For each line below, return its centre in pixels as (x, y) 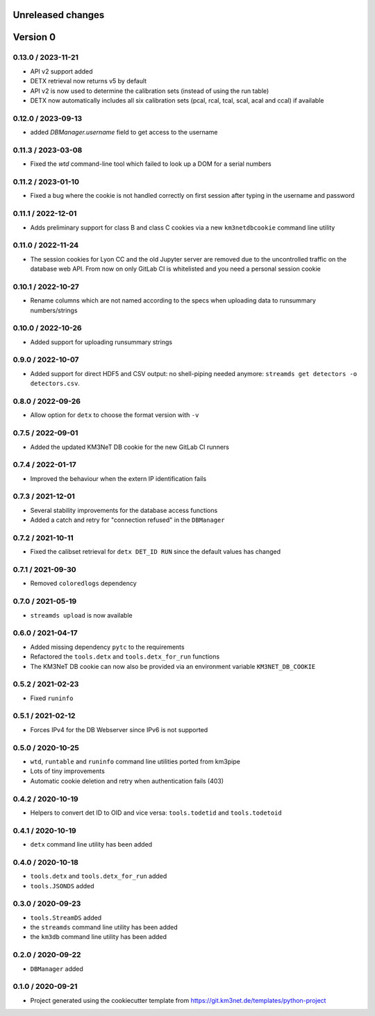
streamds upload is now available (81, 615)
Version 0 (34, 37)
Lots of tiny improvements (68, 771)
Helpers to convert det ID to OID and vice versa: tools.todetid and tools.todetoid (156, 813)
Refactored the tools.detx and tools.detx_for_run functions (125, 657)
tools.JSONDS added (62, 886)
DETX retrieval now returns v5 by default (89, 81)
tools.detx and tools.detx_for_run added (99, 876)
